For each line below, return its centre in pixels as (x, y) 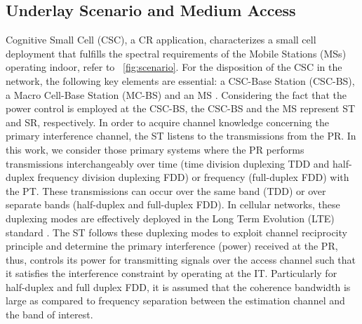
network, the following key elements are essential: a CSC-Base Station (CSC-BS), (180, 80)
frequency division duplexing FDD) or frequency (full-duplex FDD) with (193, 177)
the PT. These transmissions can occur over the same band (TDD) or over (166, 190)
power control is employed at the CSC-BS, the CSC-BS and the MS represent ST (181, 108)
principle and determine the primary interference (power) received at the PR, (172, 246)
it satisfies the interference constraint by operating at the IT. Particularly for (172, 273)
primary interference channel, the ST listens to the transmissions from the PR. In (181, 136)
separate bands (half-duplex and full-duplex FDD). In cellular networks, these (173, 204)
